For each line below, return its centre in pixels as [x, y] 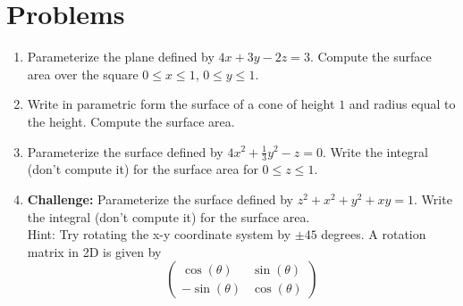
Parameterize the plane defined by [121, 57]
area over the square [83, 74]
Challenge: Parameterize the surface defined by [160, 198]
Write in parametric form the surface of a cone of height [181, 104]
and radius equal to [402, 104]
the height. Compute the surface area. [131, 121]
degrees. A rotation [374, 234]
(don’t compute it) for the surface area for [143, 169]
